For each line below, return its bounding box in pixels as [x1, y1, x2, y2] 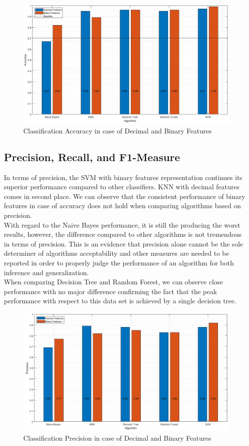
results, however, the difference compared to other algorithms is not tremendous [4, 229, 242, 239]
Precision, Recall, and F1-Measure [4, 149, 180, 164]
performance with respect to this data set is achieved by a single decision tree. [4, 296, 236, 306]
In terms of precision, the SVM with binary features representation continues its [4, 172, 243, 182]
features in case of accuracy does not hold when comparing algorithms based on [4, 200, 241, 211]
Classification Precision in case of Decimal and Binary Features [23, 432, 212, 443]
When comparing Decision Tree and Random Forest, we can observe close [4, 277, 223, 287]
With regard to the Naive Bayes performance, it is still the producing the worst [4, 219, 240, 230]
